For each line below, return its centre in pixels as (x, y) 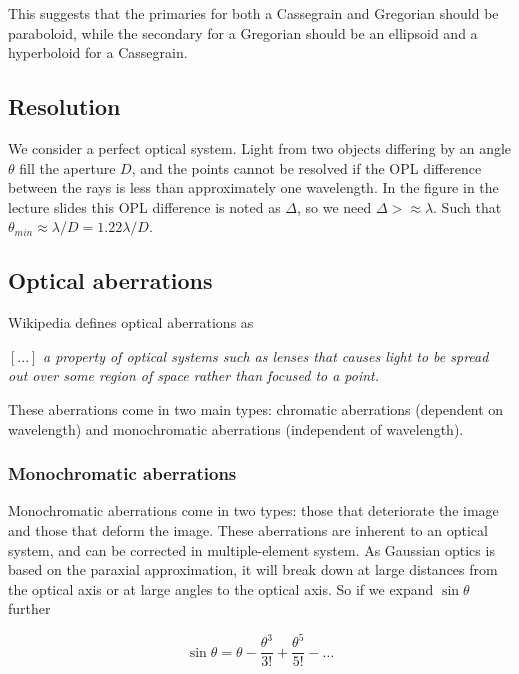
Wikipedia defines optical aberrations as (131, 322)
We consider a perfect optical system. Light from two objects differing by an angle (260, 147)
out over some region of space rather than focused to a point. (194, 375)
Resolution (64, 106)
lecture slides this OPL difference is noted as (144, 206)
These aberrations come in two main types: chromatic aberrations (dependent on (256, 408)
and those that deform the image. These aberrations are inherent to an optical (248, 529)
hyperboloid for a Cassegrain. (98, 52)
